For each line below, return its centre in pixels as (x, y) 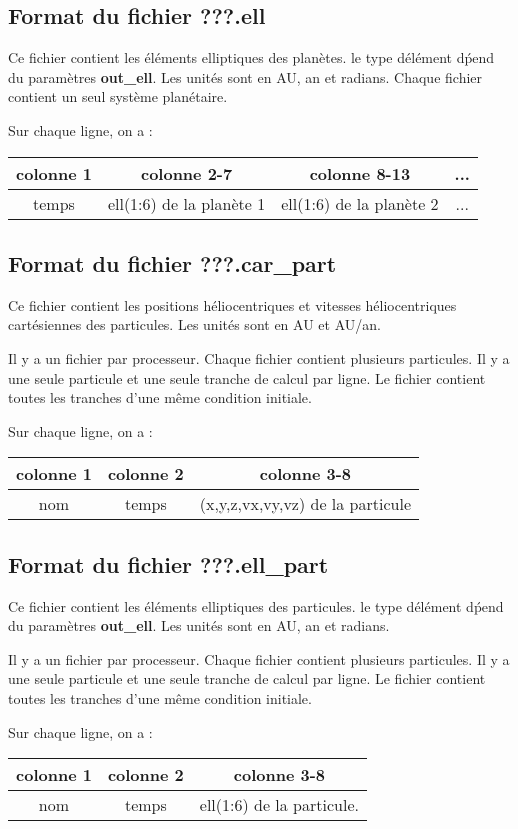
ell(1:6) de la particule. (279, 805)
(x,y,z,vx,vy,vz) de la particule (305, 504)
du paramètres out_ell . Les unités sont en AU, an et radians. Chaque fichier (245, 76)
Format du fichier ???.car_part (172, 262)
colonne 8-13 (360, 173)
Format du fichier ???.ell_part (168, 563)
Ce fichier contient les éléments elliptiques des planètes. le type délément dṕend (251, 57)
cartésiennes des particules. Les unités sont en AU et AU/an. (194, 324)
